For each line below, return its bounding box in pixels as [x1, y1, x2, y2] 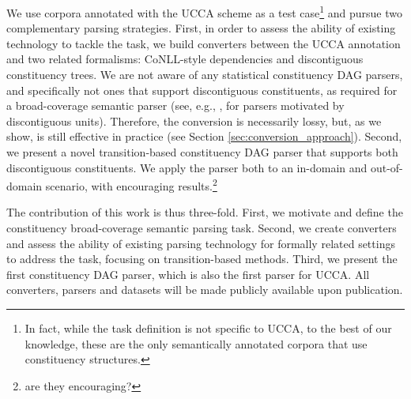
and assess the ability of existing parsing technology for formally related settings [6, 235, 395, 251]
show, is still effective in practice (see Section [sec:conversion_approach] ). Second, [6, 128, 402, 145]
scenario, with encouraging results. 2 [45, 175, 217, 194]
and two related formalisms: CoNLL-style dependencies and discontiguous [6, 51, 364, 67]
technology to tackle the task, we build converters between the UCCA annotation [6, 35, 401, 51]
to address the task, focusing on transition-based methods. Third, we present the [6, 250, 398, 267]
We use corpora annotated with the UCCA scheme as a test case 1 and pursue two [6, 2, 403, 21]
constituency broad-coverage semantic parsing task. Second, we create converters [6, 220, 397, 236]
